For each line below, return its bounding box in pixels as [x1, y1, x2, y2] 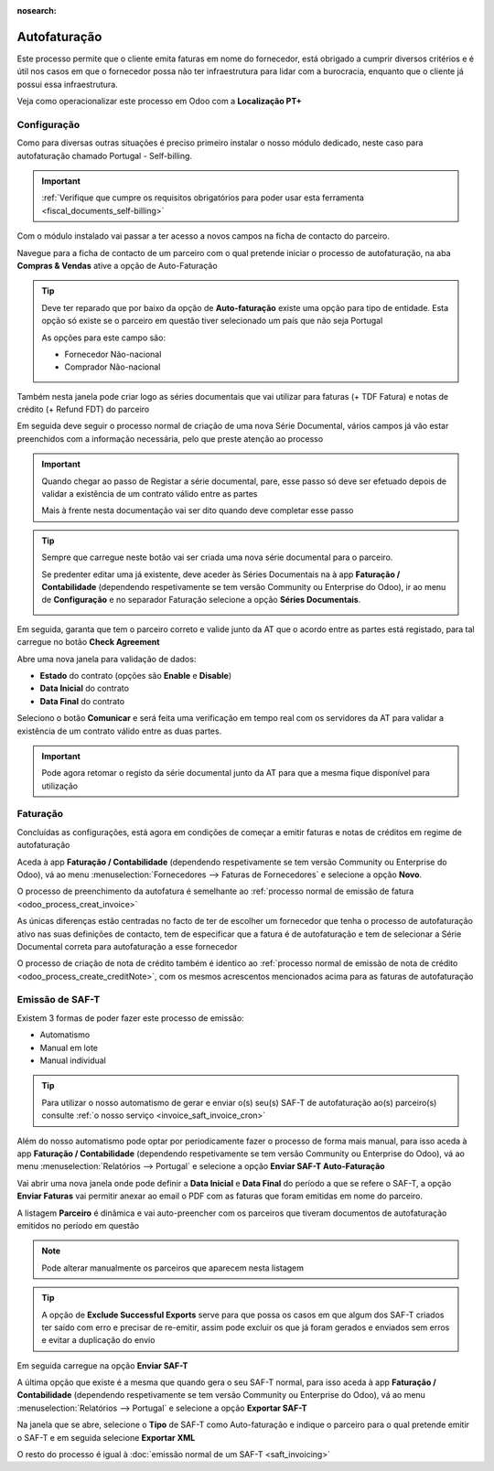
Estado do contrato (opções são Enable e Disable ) [39, 670, 232, 681]
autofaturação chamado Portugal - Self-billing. [16, 150, 192, 161]
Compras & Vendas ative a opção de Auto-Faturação [16, 260, 219, 271]
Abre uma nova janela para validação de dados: [16, 653, 197, 664]
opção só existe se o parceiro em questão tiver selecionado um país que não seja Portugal [41, 316, 383, 327]
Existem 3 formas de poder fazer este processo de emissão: [16, 1012, 244, 1024]
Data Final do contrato [39, 695, 125, 706]
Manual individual [39, 1055, 107, 1066]
